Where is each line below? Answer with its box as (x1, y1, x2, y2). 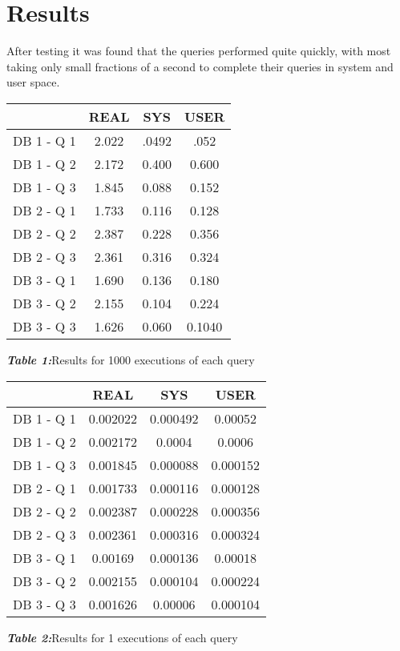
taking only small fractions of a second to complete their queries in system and (6, 58, 394, 74)
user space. (6, 74, 60, 90)
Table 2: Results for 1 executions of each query (6, 629, 238, 645)
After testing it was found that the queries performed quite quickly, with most (6, 42, 391, 59)
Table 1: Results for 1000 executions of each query (6, 351, 255, 368)
